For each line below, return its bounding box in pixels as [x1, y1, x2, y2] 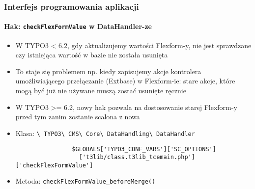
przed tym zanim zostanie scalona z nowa [15, 111, 140, 122]
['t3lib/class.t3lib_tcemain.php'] [79, 154, 195, 161]
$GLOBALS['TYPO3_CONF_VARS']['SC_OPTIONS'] [72, 145, 216, 153]
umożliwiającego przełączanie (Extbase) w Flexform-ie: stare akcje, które [15, 76, 235, 86]
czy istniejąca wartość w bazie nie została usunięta [15, 50, 168, 60]
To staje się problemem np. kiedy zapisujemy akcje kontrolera [15, 66, 201, 76]
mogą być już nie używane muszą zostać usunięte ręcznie [15, 85, 186, 96]
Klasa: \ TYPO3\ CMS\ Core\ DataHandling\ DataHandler [15, 128, 195, 138]
